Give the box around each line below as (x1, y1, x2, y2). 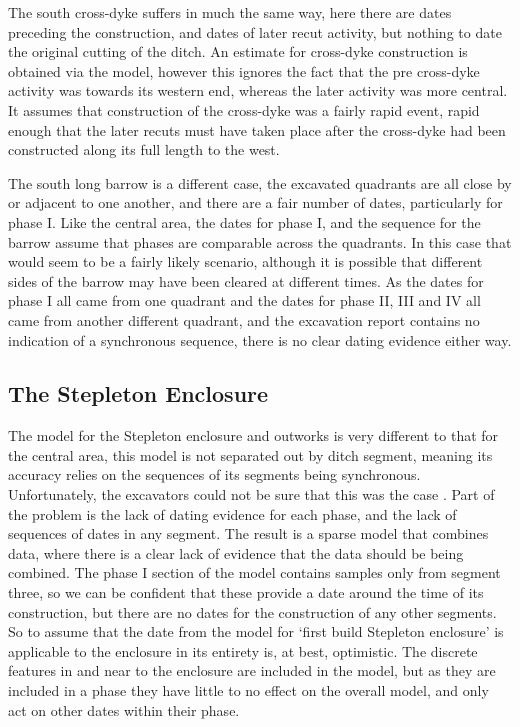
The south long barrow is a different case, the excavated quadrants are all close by (8, 172, 512, 193)
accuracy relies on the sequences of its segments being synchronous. (8, 464, 421, 485)
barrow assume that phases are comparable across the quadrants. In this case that (8, 231, 512, 252)
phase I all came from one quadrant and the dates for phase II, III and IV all (8, 290, 481, 311)
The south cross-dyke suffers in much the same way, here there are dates (8, 2, 452, 22)
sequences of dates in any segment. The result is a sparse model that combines (8, 523, 489, 544)
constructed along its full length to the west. (8, 139, 280, 160)
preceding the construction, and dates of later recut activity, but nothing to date (8, 21, 502, 42)
